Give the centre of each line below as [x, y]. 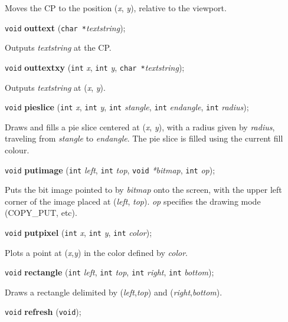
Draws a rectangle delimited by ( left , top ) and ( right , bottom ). [114, 292]
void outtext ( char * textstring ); [65, 27]
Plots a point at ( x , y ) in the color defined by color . [96, 252]
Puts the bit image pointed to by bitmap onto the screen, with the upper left [143, 190]
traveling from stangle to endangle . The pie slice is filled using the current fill [144, 138]
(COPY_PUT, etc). [41, 213]
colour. [17, 149]
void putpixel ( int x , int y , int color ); [78, 232]
